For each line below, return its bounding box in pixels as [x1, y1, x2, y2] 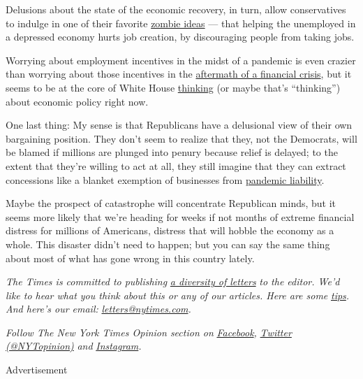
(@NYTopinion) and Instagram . [6, 338, 142, 353]
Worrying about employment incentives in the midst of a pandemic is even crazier [6, 52, 356, 67]
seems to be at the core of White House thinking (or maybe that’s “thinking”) [6, 80, 341, 94]
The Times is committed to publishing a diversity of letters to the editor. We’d [6, 274, 340, 289]
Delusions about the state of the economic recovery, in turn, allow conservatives [6, 2, 346, 16]
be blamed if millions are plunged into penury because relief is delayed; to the [6, 145, 338, 159]
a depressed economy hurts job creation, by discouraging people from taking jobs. [6, 29, 355, 44]
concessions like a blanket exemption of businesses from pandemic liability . [6, 172, 325, 187]
